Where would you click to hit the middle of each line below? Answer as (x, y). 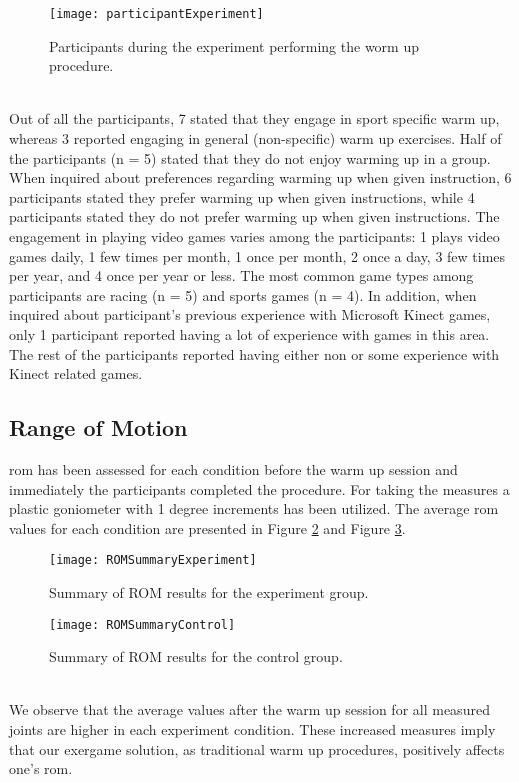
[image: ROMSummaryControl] (142, 624)
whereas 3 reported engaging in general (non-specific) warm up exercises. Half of (255, 138)
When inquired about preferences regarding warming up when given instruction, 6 (260, 177)
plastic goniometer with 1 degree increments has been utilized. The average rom (254, 508)
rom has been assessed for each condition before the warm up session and (233, 468)
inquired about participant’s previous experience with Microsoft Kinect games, (250, 314)
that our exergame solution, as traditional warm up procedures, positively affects (257, 748)
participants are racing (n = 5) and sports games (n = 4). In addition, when (243, 294)
